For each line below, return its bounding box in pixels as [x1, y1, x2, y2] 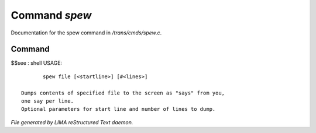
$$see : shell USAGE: [11, 60, 63, 66]
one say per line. [21, 98, 74, 104]
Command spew [11, 9, 92, 22]
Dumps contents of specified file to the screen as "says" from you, [21, 89, 225, 96]
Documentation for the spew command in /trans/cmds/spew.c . [11, 29, 162, 36]
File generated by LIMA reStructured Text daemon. [11, 118, 133, 125]
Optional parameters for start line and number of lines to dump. [21, 106, 216, 113]
